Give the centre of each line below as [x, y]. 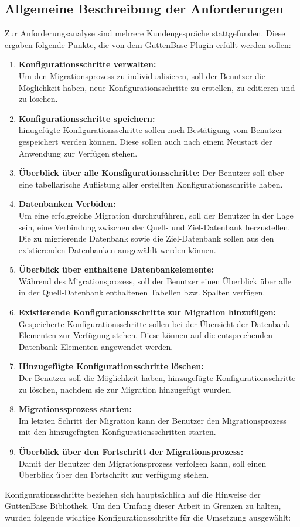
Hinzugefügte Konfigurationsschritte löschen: [111, 366]
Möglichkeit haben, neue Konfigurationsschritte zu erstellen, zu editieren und [157, 87]
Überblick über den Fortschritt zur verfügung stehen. [114, 475]
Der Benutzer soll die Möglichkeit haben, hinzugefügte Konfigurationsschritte [157, 378]
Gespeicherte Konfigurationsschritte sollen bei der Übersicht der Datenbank [154, 323]
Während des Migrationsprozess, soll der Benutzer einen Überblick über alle [155, 280]
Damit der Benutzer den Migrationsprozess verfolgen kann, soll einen [142, 463]
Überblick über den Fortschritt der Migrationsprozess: [131, 452]
